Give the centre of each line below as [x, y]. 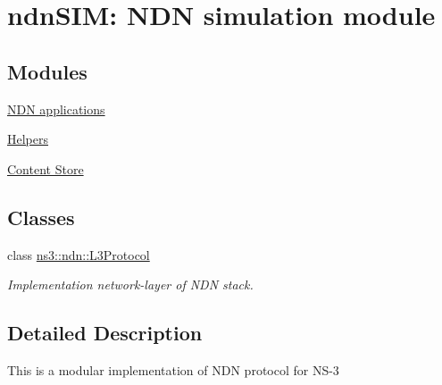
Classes [41, 217]
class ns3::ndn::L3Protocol [79, 254]
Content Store [46, 168]
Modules [47, 71]
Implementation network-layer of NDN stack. [130, 285]
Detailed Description [105, 333]
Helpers [28, 139]
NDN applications [56, 109]
